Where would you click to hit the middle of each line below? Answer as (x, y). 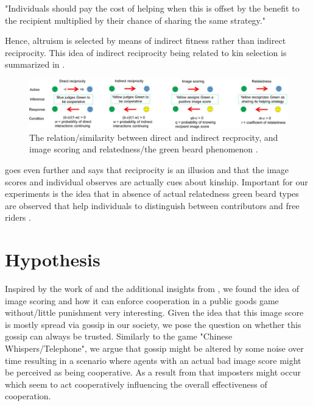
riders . (18, 217)
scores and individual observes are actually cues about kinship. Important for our (156, 181)
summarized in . (35, 64)
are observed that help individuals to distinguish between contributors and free (152, 205)
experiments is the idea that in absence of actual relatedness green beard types (152, 194)
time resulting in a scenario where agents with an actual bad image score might (153, 360)
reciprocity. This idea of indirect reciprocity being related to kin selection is (146, 52)
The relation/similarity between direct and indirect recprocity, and (154, 137)
